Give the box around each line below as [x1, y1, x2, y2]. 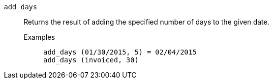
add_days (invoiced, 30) [43, 56, 139, 64]
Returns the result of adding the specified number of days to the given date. [24, 18, 270, 26]
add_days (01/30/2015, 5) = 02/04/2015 [43, 48, 197, 56]
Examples [24, 33, 55, 41]
